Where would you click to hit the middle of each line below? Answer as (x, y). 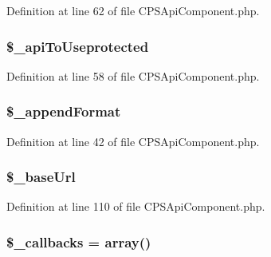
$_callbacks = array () (79, 241)
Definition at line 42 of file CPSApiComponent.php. (133, 141)
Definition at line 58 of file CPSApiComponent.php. (133, 75)
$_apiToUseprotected (78, 46)
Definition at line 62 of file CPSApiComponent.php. (133, 10)
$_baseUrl (41, 177)
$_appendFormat (64, 111)
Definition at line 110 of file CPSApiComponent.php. (136, 206)
